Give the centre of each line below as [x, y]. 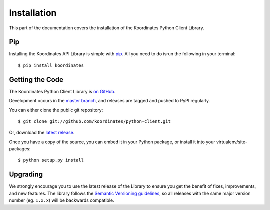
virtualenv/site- [232, 142]
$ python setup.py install [51, 160]
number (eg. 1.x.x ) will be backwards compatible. [62, 200]
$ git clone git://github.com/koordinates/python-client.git [94, 121]
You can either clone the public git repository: [56, 110]
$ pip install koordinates [51, 65]
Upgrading [26, 175]
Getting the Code [36, 80]
